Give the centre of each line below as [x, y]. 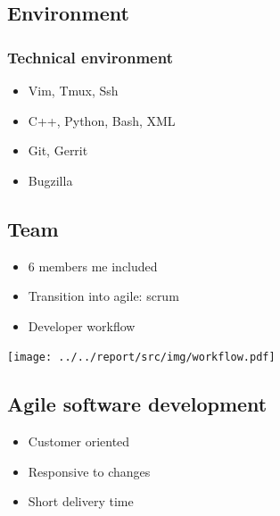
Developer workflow [82, 325]
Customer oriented [79, 441]
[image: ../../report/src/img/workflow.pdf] [141, 358]
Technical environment [90, 57]
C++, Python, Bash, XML [102, 120]
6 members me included [93, 266]
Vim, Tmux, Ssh [73, 90]
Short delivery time [81, 501]
